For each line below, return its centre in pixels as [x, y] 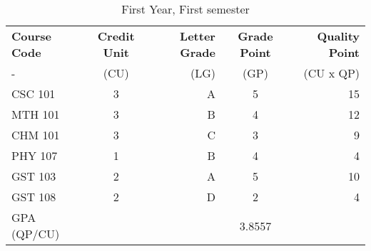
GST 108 [34, 197]
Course [32, 36]
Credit [116, 36]
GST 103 [34, 176]
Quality [338, 36]
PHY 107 [35, 155]
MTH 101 [36, 114]
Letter [198, 36]
